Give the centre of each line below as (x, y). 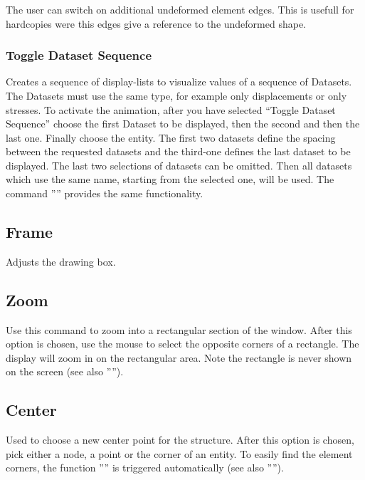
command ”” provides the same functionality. (105, 193)
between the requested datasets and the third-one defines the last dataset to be (178, 151)
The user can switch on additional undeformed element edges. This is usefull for (180, 9)
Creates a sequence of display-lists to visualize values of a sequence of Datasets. (179, 82)
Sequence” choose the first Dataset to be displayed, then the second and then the (183, 124)
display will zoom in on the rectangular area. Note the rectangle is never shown (179, 357)
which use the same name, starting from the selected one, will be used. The (170, 179)
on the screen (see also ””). (65, 371)
